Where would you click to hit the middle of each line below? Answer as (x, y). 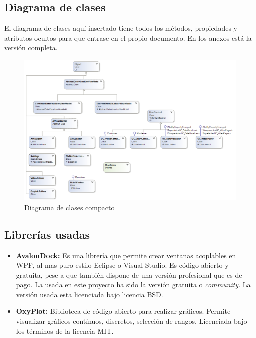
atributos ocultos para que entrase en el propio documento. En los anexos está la (128, 38)
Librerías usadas (47, 234)
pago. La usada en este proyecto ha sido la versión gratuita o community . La (133, 285)
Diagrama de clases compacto (69, 207)
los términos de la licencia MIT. (65, 331)
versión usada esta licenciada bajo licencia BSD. (89, 294)
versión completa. (31, 48)
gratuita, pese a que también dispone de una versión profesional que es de (129, 275)
